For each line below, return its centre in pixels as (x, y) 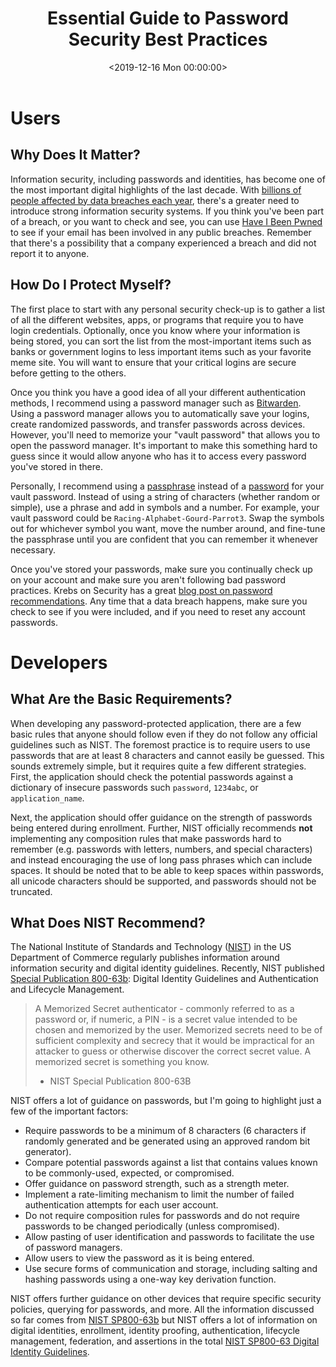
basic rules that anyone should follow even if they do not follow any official (164, 734)
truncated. (31, 891)
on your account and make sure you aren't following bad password (148, 579)
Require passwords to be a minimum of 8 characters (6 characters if (165, 1131)
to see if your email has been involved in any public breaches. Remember (161, 232)
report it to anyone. (50, 253)
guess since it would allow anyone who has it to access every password (158, 456)
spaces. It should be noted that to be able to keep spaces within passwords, (167, 870)
